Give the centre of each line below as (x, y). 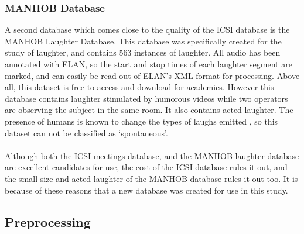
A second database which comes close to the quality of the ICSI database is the (147, 30)
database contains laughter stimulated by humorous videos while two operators (146, 98)
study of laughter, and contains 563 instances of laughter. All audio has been (143, 52)
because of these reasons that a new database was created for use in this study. (146, 190)
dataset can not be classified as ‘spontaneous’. (86, 133)
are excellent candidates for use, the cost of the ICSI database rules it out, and (146, 167)
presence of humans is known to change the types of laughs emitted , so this (141, 121)
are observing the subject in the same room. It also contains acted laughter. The (149, 110)
